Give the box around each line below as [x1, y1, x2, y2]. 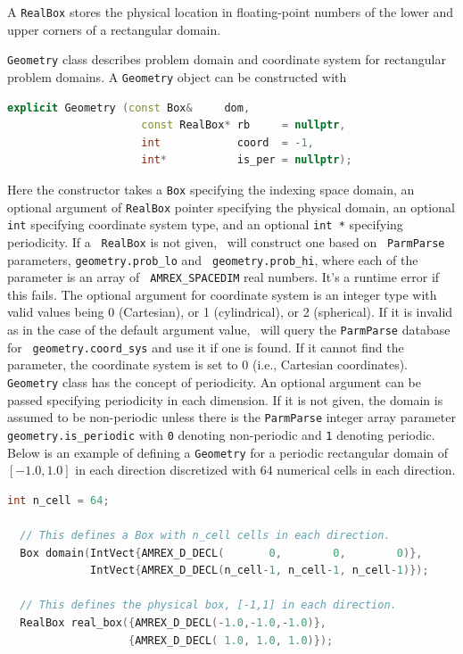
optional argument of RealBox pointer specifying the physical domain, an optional [7, 197, 455, 216]
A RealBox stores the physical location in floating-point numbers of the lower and [7, 3, 454, 21]
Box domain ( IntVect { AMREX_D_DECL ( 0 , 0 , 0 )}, [20, 546, 423, 559]
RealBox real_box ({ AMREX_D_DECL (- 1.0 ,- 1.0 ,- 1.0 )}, [20, 616, 327, 629]
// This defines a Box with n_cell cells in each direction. [20, 528, 391, 542]
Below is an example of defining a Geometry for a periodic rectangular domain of [7, 443, 449, 461]
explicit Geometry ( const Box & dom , [7, 101, 251, 114]
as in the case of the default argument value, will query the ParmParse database [7, 320, 451, 339]
